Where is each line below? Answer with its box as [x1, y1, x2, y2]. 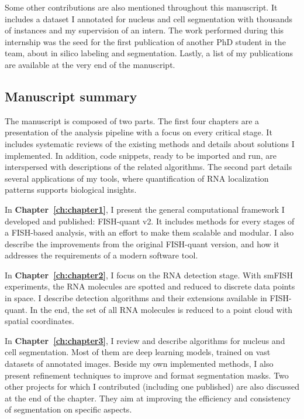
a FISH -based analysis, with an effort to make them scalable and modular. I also [5, 226, 294, 239]
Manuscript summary [5, 87, 137, 105]
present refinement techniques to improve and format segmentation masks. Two [5, 369, 289, 381]
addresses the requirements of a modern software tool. [5, 249, 198, 261]
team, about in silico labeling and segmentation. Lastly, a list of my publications [5, 47, 293, 59]
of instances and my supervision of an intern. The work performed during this [5, 24, 284, 36]
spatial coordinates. [5, 315, 74, 327]
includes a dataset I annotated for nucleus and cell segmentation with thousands [5, 12, 293, 25]
